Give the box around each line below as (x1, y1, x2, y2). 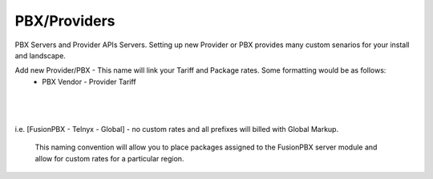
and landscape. (14, 50, 66, 60)
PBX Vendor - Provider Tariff (42, 77, 136, 86)
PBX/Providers (14, 12, 115, 30)
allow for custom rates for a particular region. (34, 153, 184, 163)
